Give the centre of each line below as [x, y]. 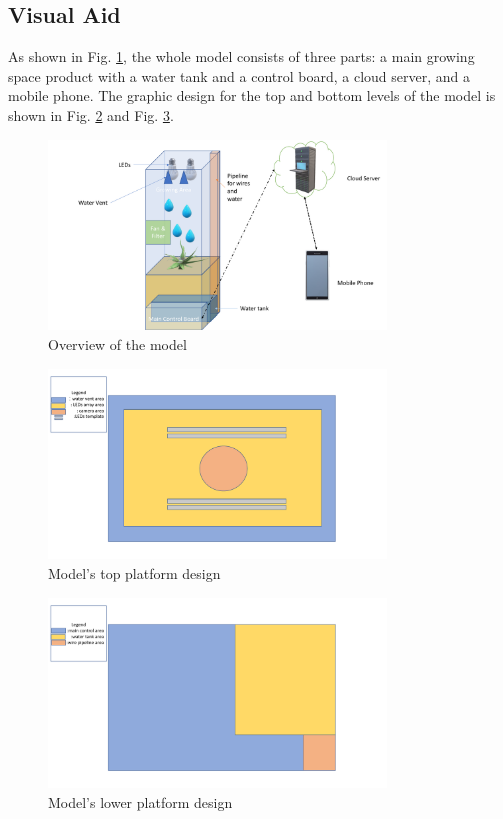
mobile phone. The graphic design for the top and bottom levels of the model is [252, 95]
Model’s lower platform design [140, 801]
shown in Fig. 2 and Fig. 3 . [91, 114]
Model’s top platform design [134, 572]
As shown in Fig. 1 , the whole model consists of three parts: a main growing [241, 56]
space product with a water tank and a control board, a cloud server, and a [239, 75]
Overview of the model [117, 343]
